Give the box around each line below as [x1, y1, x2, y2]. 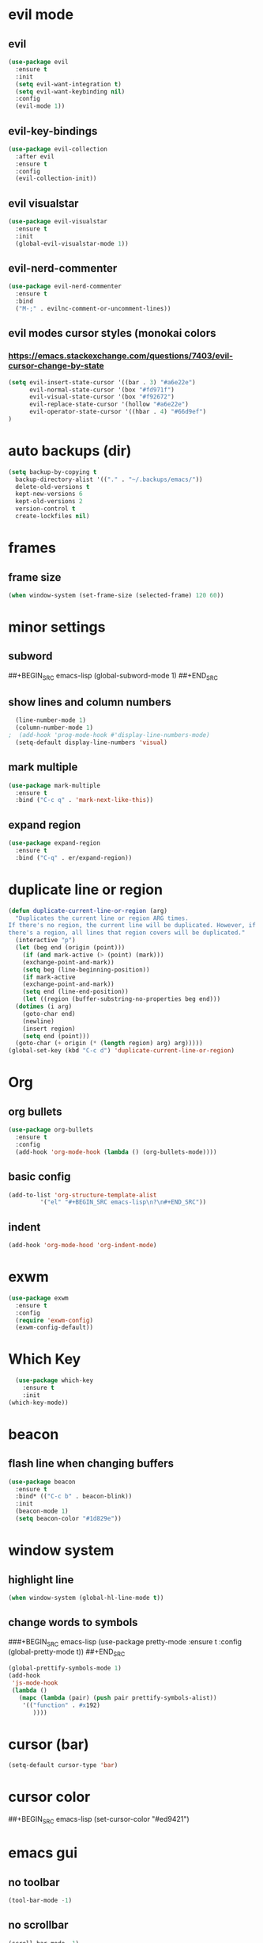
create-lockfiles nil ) [15, 513, 90, 521]
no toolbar [8, 1876, 61, 1889]
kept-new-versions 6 [15, 490, 83, 498]
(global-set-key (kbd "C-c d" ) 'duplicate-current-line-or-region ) [8, 1047, 235, 1055]
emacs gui [8, 1844, 77, 1862]
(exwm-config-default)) [15, 1323, 93, 1332]
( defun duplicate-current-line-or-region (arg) [8, 907, 168, 914]
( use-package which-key [15, 1376, 93, 1384]
